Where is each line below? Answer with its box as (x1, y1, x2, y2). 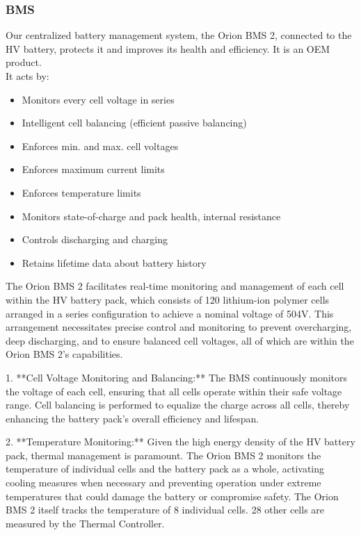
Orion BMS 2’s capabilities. (6, 347, 123, 361)
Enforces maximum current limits (22, 162, 165, 176)
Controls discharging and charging (22, 232, 168, 247)
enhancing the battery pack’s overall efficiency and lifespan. (6, 411, 259, 425)
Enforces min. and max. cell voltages (22, 138, 179, 153)
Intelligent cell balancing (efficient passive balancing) (22, 115, 247, 130)
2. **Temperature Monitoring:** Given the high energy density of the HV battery (6, 434, 355, 449)
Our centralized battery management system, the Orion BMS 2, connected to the (6, 28, 352, 42)
